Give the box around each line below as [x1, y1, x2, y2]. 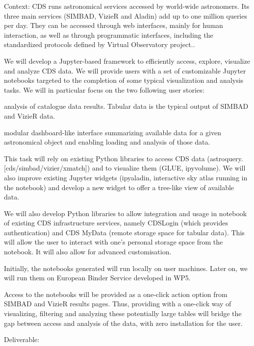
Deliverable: [4, 334, 40, 345]
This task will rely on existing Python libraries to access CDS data [4, 153, 205, 163]
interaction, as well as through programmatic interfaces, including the [4, 29, 213, 40]
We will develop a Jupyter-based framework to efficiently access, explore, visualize [4, 55, 250, 66]
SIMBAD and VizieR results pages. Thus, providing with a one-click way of [4, 298, 231, 309]
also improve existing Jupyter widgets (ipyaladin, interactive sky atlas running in [4, 172, 248, 182]
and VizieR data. [4, 110, 55, 121]
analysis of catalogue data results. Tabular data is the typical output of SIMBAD [4, 101, 249, 111]
